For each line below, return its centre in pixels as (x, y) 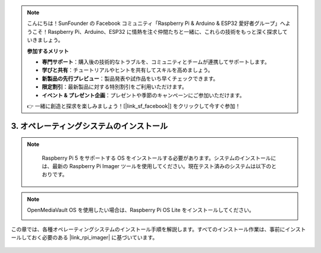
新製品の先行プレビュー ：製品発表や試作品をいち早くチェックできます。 (130, 78)
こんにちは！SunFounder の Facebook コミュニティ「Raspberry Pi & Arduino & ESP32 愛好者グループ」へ (156, 23)
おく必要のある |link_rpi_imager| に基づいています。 (95, 238)
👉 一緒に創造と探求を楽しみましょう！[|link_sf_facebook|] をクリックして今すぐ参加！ (134, 106)
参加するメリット (48, 51)
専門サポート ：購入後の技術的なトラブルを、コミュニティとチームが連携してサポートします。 (156, 62)
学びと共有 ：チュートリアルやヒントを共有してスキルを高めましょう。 (128, 70)
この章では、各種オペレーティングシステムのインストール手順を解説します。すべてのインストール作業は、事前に (148, 229)
